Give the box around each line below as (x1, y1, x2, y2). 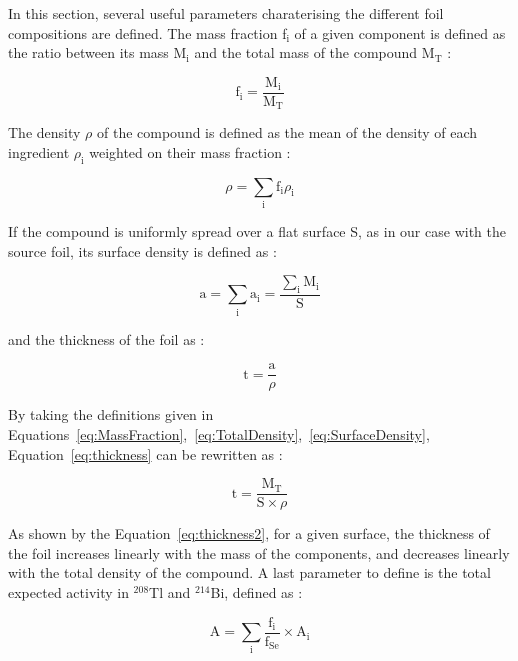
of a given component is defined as (294, 22, 506, 43)
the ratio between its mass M (8, 42, 187, 63)
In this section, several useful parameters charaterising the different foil (8, 3, 444, 23)
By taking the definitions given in (8, 404, 214, 425)
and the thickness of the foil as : (8, 328, 205, 349)
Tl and (149, 582, 191, 603)
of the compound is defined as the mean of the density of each (96, 122, 478, 143)
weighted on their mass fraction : (89, 141, 291, 162)
